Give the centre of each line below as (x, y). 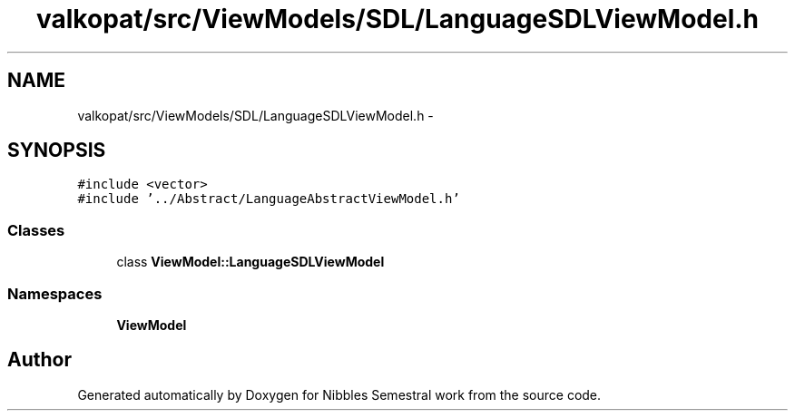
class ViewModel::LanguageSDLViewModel (250, 262)
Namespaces (55, 293)
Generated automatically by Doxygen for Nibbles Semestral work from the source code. (339, 394)
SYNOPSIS (57, 151)
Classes (36, 230)
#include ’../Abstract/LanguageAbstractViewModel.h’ (269, 199)
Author (39, 360)
